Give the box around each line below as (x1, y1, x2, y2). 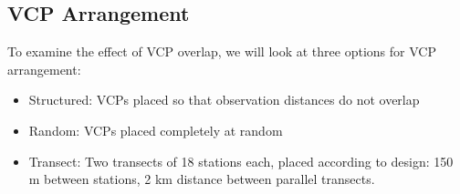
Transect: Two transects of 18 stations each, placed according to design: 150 (28, 151, 454, 170)
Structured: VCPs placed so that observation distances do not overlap (28, 90, 420, 109)
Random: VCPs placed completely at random (28, 120, 283, 139)
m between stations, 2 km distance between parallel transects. (28, 169, 375, 189)
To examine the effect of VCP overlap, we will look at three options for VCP (7, 42, 436, 61)
